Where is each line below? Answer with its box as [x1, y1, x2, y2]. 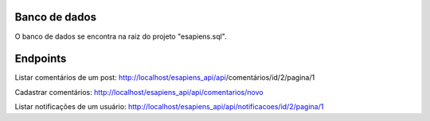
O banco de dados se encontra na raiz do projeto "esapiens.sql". [14, 32, 227, 41]
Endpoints [14, 52, 67, 66]
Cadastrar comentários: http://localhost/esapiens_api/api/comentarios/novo [14, 87, 264, 96]
